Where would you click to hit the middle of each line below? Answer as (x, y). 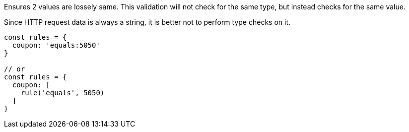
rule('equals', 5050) (63, 93)
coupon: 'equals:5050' (56, 45)
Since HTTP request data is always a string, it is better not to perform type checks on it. (147, 22)
